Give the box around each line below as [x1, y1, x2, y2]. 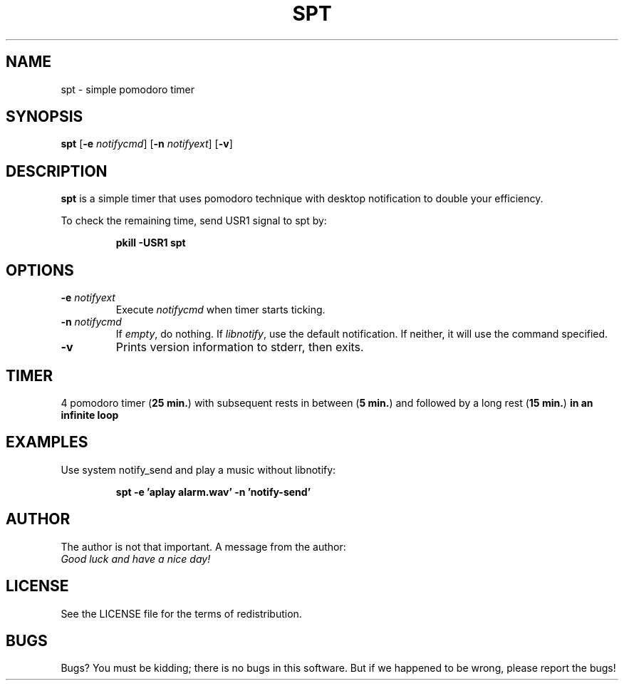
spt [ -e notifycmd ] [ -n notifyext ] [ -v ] [61, 137, 233, 150]
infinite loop [61, 408, 119, 421]
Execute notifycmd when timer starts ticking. [115, 303, 326, 316]
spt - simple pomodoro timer [61, 83, 194, 95]
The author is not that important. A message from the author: [61, 540, 346, 553]
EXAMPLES [6, 433, 88, 452]
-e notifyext [61, 291, 115, 304]
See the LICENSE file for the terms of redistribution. [61, 607, 302, 620]
